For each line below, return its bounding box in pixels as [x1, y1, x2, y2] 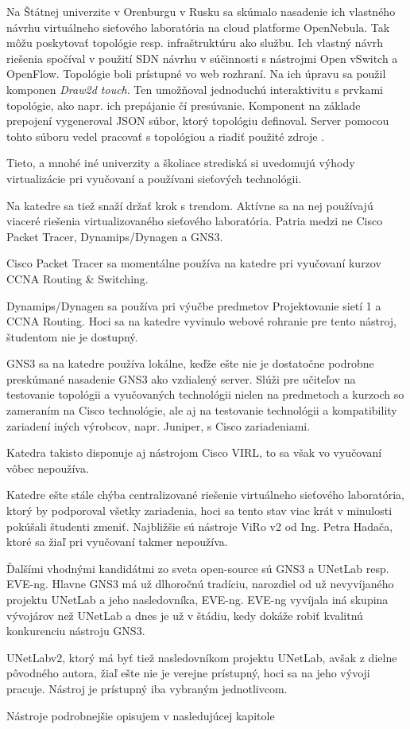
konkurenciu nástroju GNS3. [6, 622, 145, 639]
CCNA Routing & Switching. [6, 270, 149, 287]
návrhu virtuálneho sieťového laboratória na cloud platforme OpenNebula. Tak [6, 18, 390, 35]
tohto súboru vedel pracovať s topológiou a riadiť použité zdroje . [6, 127, 325, 144]
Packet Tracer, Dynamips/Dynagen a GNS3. [6, 228, 223, 244]
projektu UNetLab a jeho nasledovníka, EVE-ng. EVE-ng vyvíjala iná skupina [6, 591, 389, 607]
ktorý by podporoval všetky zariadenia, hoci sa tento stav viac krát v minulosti [6, 502, 393, 519]
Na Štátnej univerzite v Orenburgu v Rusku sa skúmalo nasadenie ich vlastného [6, 3, 396, 19]
